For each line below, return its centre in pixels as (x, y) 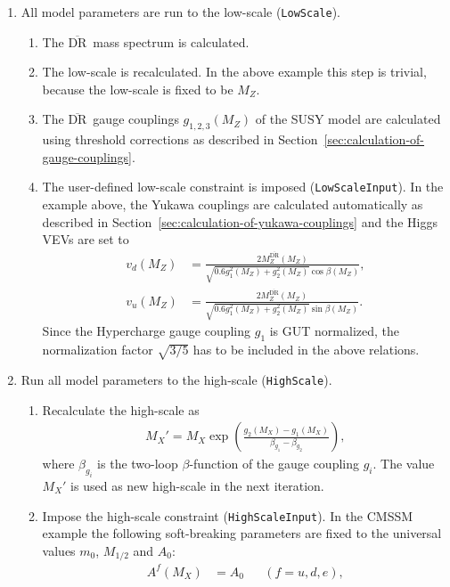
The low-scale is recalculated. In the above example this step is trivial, (234, 72)
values (59, 550)
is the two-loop (138, 464)
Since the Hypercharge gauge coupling (147, 331)
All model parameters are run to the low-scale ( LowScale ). (180, 12)
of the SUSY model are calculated (348, 119)
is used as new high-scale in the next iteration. (197, 485)
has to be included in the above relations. (306, 350)
